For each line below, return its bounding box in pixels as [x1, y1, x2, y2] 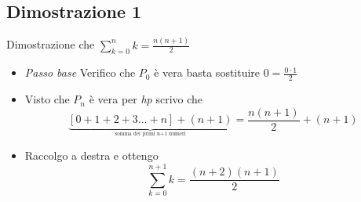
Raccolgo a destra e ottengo [24, 147, 159, 164]
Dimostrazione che [6, 36, 95, 52]
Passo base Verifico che [24, 64, 136, 81]
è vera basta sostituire [154, 64, 261, 81]
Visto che [24, 91, 70, 107]
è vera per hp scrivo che [89, 91, 203, 107]
